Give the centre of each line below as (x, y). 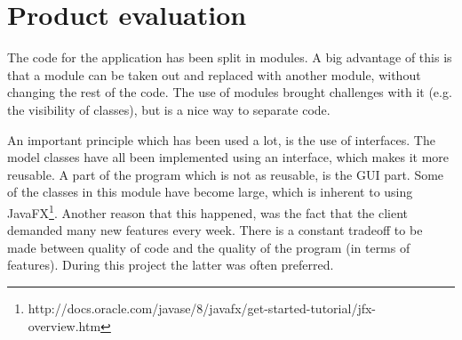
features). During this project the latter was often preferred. (171, 265)
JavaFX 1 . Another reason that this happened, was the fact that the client (208, 211)
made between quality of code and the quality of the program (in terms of (209, 247)
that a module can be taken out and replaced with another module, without (214, 74)
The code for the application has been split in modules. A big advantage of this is (230, 57)
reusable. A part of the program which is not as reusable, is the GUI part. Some (226, 174)
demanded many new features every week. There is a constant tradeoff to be (215, 230)
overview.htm (64, 325)
